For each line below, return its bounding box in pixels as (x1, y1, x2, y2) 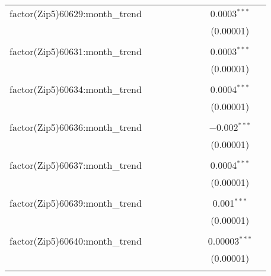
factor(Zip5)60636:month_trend (9, 120, 142, 134)
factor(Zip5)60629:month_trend (9, 7, 142, 20)
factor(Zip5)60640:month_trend (9, 234, 142, 248)
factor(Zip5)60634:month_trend (9, 82, 142, 96)
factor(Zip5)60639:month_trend (9, 196, 142, 210)
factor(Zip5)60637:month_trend (9, 158, 142, 172)
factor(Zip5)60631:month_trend (9, 44, 142, 58)
